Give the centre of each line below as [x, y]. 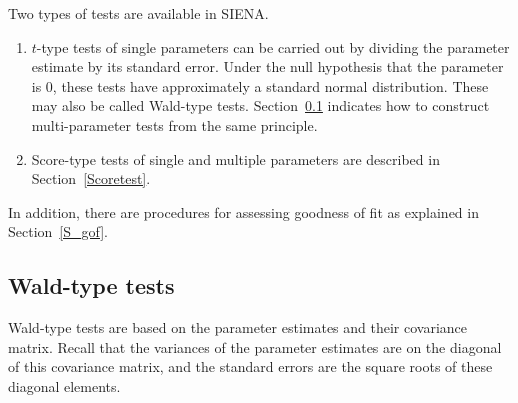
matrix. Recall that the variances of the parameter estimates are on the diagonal [255, 346]
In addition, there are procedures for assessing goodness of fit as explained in [243, 211]
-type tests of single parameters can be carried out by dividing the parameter [273, 46]
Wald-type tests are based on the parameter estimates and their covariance [238, 327]
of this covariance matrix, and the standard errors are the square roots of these [250, 366]
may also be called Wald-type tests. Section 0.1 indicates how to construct [260, 105]
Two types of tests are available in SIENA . [138, 13]
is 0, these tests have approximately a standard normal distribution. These [260, 85]
